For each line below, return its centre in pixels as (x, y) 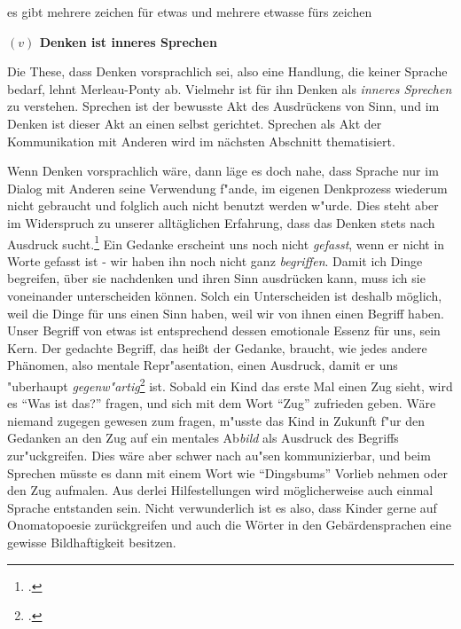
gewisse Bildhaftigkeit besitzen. (92, 542)
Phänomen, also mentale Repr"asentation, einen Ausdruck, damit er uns (203, 365)
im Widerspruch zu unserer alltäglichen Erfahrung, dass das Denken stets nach (221, 222)
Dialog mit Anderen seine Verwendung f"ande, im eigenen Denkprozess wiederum (227, 188)
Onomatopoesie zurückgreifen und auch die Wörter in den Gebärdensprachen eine (230, 525)
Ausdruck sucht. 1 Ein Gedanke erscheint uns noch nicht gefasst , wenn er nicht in (226, 242)
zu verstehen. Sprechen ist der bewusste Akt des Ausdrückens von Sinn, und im (223, 106)
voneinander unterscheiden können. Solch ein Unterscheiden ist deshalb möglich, (225, 295)
